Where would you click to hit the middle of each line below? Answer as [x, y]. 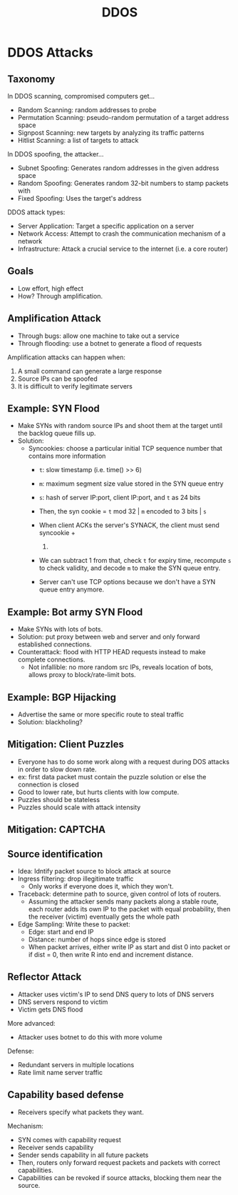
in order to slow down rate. [57, 769]
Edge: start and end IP [61, 932]
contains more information [67, 456]
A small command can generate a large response [90, 371]
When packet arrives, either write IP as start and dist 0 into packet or [129, 947]
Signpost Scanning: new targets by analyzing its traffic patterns [111, 132]
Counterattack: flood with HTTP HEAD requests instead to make [112, 652]
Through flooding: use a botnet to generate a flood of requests [110, 343]
